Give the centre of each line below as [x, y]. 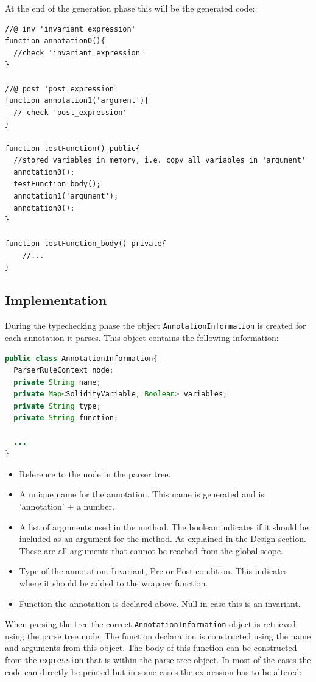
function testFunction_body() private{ [86, 244]
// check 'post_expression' [70, 112]
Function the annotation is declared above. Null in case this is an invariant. [160, 603]
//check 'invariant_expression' [79, 53]
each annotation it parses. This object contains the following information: [142, 337]
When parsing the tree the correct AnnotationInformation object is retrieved [150, 624]
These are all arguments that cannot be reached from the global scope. [151, 550]
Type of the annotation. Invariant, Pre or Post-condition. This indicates [153, 571]
